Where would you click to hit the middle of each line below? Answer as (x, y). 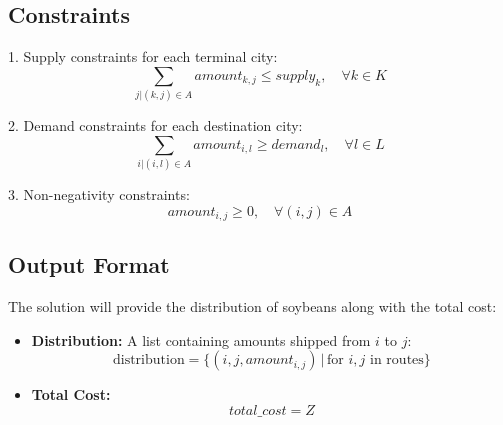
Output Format (89, 264)
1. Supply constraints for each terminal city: (143, 56)
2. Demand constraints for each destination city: (155, 125)
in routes (397, 360)
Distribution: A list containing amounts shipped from (201, 339)
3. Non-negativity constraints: (99, 194)
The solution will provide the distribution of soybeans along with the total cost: (252, 306)
